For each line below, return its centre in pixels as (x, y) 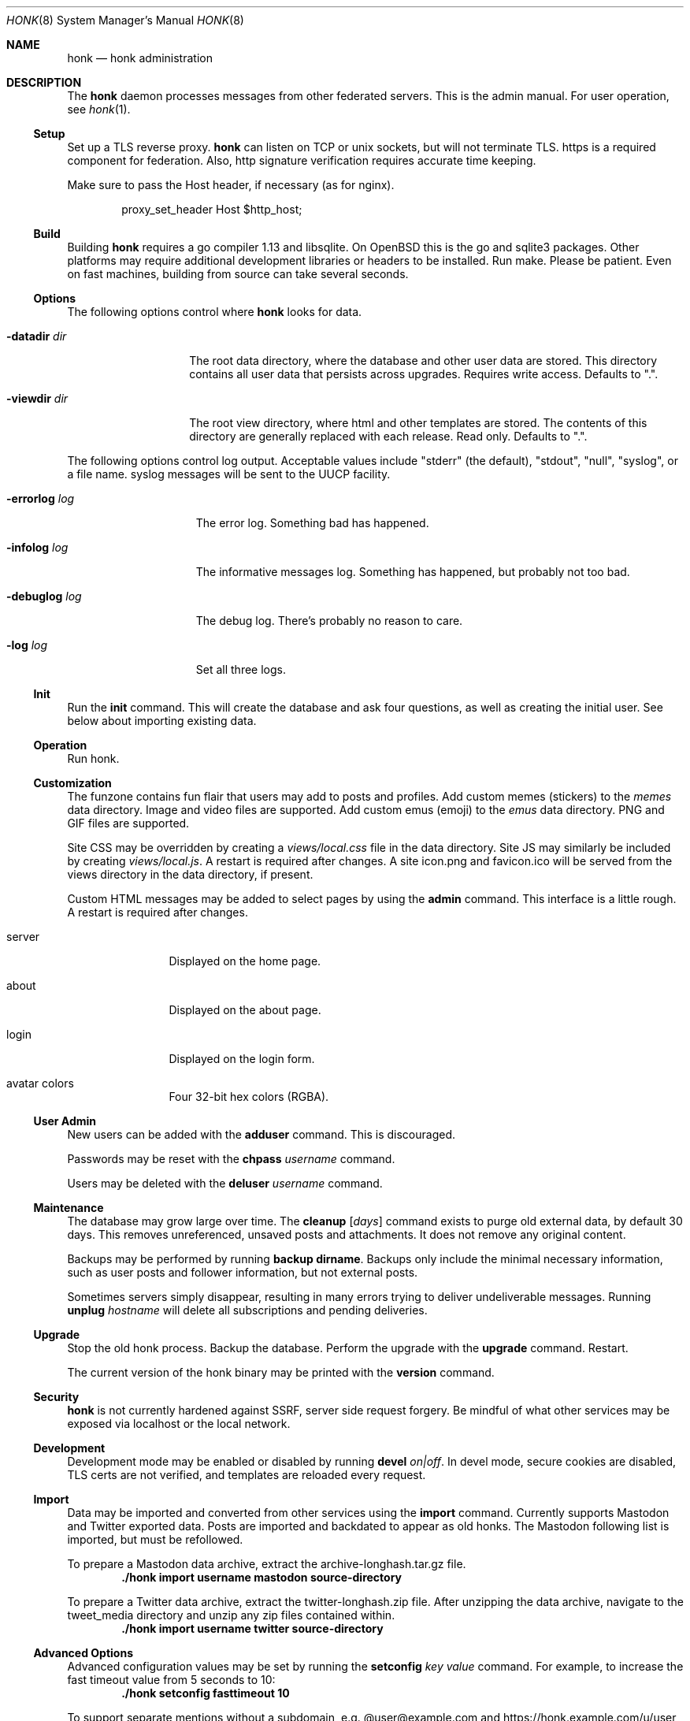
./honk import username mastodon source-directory (262, 1577)
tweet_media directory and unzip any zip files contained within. (231, 1615)
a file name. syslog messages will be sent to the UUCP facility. (229, 474)
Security (56, 1397)
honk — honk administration (140, 58)
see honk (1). (99, 109)
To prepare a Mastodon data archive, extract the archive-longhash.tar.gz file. (267, 1564)
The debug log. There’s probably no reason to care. (329, 621)
